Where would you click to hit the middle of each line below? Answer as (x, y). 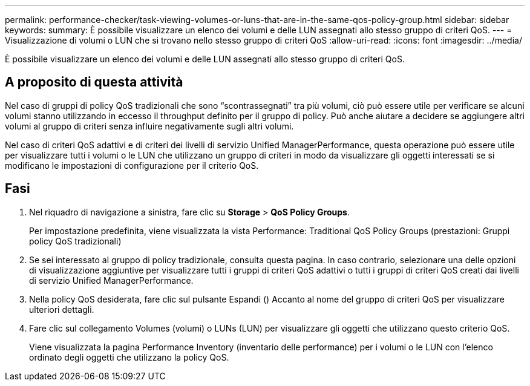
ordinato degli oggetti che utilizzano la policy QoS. (129, 357)
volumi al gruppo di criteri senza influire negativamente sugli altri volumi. (149, 126)
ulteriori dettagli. (62, 309)
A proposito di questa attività (94, 82)
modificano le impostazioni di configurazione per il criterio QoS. (132, 165)
